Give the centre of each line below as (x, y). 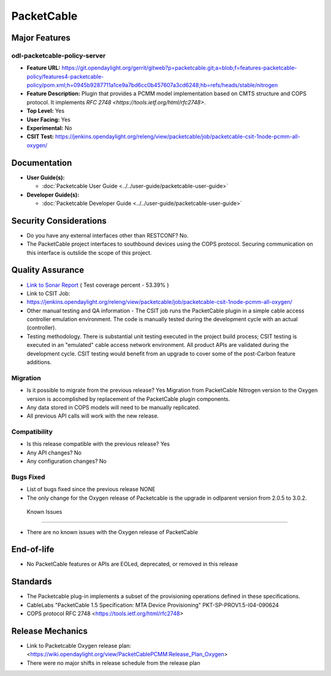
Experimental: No (49, 128)
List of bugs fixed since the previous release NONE (91, 489)
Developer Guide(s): (53, 195)
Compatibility (32, 432)
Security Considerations (59, 221)
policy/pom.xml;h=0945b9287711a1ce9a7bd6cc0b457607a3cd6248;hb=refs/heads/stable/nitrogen (152, 85)
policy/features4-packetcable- (65, 76)
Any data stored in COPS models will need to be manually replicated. (113, 407)
